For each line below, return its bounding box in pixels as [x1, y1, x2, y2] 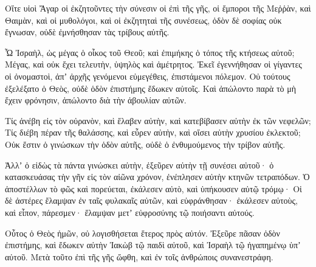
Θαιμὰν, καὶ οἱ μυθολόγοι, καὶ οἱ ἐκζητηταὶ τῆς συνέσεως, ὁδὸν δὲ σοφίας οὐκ [5, 13, 282, 26]
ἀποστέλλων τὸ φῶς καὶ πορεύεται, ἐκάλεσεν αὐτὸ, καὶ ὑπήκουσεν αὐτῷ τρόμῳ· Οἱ [5, 182, 302, 195]
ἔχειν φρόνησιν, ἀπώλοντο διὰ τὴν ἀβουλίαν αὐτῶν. [5, 94, 187, 106]
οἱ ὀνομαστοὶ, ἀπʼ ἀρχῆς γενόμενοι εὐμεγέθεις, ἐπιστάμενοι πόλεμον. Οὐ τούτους [5, 69, 290, 82]
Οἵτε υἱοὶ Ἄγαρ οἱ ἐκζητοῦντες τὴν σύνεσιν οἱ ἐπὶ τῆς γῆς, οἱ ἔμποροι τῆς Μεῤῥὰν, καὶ [5, 2, 311, 14]
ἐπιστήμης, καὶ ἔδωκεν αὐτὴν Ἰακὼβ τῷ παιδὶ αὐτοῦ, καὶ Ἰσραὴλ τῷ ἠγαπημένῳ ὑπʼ [5, 238, 301, 251]
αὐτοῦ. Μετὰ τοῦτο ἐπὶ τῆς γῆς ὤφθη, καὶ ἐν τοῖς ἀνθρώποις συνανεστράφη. [5, 250, 273, 263]
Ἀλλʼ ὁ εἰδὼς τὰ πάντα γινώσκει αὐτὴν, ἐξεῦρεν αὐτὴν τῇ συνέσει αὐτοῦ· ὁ [5, 158, 274, 171]
